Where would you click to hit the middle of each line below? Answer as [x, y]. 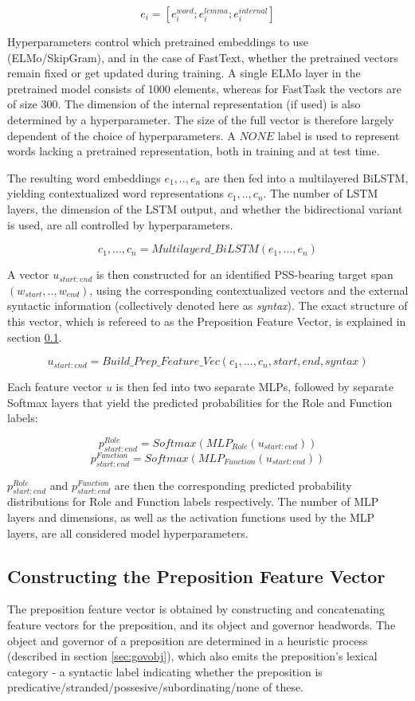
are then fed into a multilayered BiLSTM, [306, 177]
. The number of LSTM [321, 193]
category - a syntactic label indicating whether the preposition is [165, 671]
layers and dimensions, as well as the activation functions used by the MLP [191, 517]
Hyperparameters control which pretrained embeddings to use [158, 41]
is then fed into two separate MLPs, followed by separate [255, 387]
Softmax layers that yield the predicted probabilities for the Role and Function [200, 402]
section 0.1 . [35, 337]
